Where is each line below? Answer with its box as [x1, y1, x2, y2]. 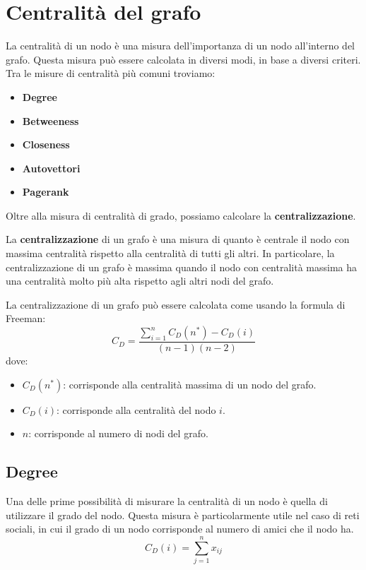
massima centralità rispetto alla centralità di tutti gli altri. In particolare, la [6, 246, 335, 261]
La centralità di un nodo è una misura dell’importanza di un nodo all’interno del [6, 38, 355, 53]
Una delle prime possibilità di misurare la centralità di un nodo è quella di [6, 494, 328, 509]
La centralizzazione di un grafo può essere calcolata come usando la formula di [6, 297, 346, 311]
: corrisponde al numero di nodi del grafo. [28, 426, 208, 441]
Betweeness [22, 113, 79, 128]
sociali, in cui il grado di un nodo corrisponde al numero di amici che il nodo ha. [6, 521, 354, 536]
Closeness [22, 137, 70, 152]
